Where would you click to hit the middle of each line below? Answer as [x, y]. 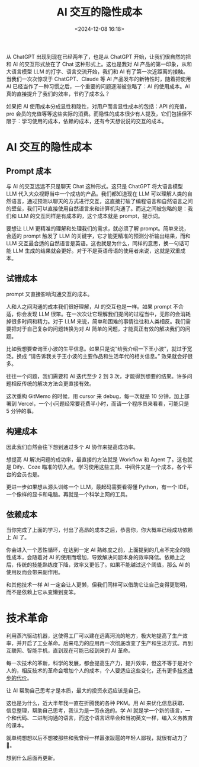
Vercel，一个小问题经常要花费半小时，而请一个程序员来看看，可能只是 [103, 403]
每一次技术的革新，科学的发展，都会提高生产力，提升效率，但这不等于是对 [97, 663]
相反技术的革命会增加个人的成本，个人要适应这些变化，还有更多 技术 [105, 670]
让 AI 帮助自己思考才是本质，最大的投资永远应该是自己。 [75, 691]
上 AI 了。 [18, 537]
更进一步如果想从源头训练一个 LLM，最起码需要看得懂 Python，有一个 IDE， [99, 487]
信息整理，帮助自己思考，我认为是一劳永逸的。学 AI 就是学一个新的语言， [96, 711]
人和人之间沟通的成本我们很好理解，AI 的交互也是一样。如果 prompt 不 [92, 306]
